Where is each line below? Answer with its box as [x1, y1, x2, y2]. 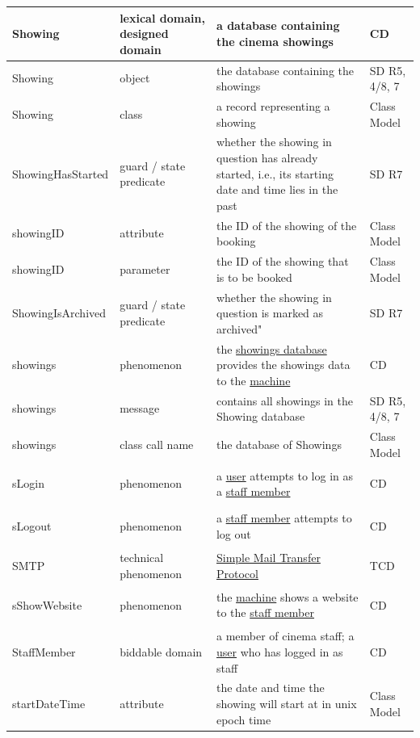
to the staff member [216, 604, 315, 621]
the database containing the [216, 61, 354, 78]
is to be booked [216, 268, 292, 285]
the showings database [216, 340, 327, 357]
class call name [120, 435, 194, 452]
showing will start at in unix [216, 695, 357, 712]
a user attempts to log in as [216, 467, 354, 484]
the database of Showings [216, 435, 342, 452]
